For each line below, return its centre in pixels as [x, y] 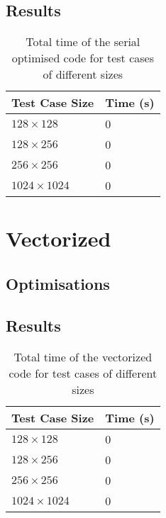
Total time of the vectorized [83, 356]
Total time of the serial [83, 42]
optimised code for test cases [83, 58]
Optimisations [58, 283]
